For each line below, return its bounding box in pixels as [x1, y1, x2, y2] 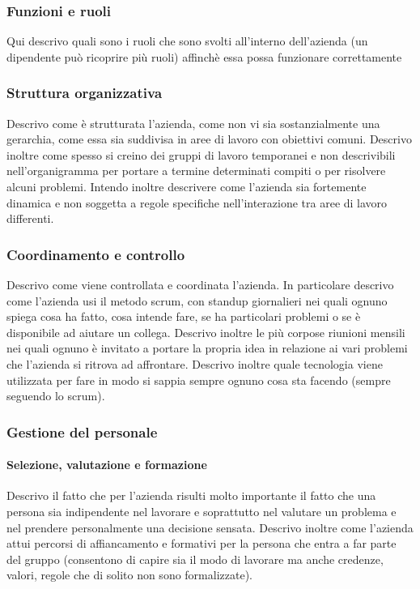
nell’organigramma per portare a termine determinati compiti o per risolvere [6, 162, 386, 179]
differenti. [6, 210, 54, 227]
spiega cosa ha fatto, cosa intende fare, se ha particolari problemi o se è [6, 308, 361, 325]
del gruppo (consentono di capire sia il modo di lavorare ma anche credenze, [6, 550, 384, 567]
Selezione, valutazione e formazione [6, 456, 207, 473]
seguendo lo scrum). [6, 387, 105, 404]
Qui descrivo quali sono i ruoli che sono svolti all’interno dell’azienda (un [6, 32, 368, 49]
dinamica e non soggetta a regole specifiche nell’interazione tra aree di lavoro [6, 194, 388, 211]
